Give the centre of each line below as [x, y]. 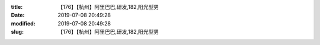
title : [17, 7]
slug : [17, 32]
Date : [18, 15]
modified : [23, 23]
